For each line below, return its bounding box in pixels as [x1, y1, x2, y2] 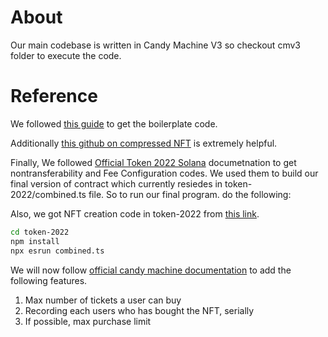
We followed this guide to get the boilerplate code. [10, 117, 218, 130]
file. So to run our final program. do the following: [88, 188, 292, 200]
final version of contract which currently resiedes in [10, 177, 223, 190]
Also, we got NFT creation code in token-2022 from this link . [10, 207, 260, 220]
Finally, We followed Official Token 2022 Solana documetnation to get [10, 156, 297, 168]
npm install [10, 236, 60, 246]
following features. [10, 274, 88, 286]
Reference [10, 85, 98, 108]
